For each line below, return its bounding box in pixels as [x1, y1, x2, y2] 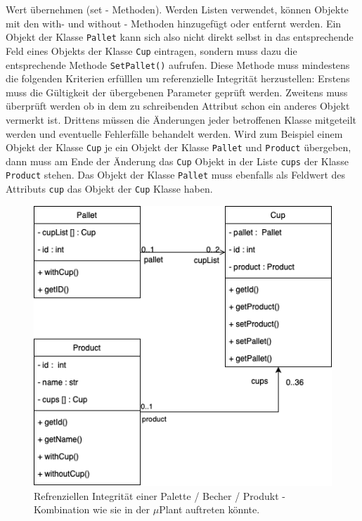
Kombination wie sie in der [34, 502, 150, 517]
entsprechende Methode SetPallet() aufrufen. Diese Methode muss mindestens [6, 57, 350, 72]
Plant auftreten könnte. [159, 502, 260, 517]
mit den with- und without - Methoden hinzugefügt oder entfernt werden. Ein [6, 15, 342, 30]
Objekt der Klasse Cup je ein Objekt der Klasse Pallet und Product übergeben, [6, 140, 351, 155]
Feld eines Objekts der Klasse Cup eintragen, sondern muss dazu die [6, 43, 297, 58]
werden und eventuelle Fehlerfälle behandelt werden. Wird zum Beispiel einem [6, 126, 343, 141]
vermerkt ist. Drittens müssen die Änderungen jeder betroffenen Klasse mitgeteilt [6, 112, 357, 127]
